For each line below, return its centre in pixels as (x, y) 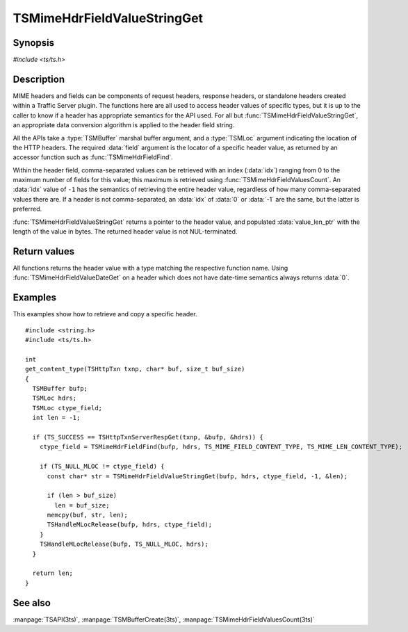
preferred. (27, 209)
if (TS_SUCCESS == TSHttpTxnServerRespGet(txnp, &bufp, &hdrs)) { (148, 437)
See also (32, 602)
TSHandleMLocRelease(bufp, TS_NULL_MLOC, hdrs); (124, 544)
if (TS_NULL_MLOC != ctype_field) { (102, 467)
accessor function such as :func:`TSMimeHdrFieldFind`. (93, 157)
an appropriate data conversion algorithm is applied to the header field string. (124, 125)
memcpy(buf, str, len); (88, 515)
